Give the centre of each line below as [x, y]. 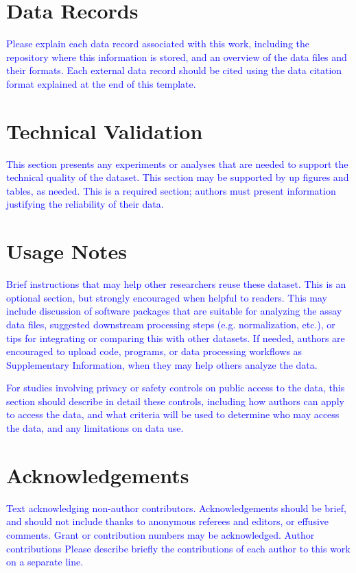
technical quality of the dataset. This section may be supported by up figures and [178, 177]
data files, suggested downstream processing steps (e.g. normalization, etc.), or [171, 324]
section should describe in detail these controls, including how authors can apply [175, 401]
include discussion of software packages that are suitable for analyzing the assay [174, 311]
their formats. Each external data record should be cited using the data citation [174, 70]
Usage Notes [67, 251]
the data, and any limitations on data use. [95, 428]
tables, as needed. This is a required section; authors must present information [171, 190]
